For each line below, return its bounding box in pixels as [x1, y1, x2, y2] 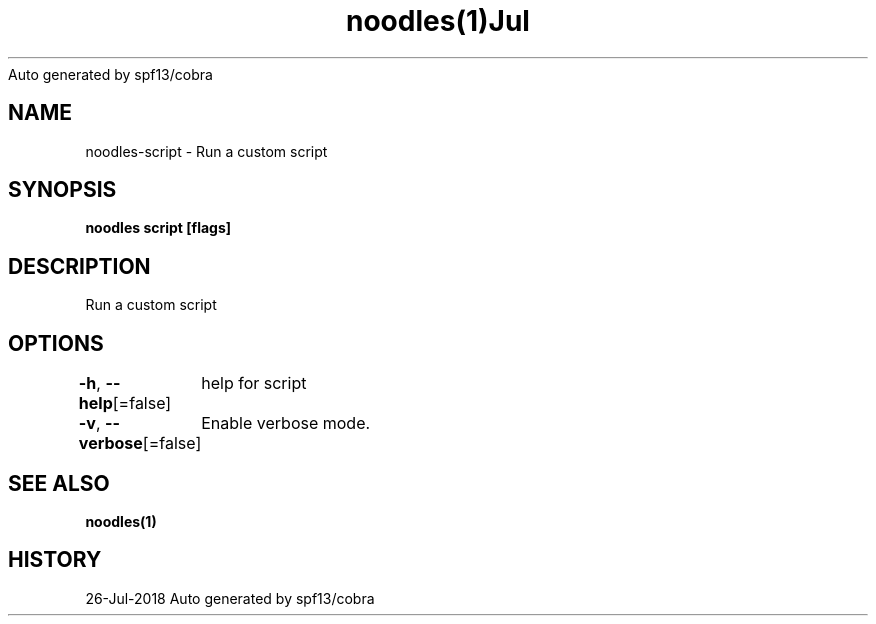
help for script [201, 373, 307, 394]
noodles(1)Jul [346, 4, 530, 38]
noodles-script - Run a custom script [85, 142, 328, 160]
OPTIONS [8, 330, 104, 356]
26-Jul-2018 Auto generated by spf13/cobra [85, 589, 375, 607]
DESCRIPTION [8, 253, 151, 279]
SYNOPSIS [8, 177, 117, 203]
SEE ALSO [8, 470, 110, 496]
